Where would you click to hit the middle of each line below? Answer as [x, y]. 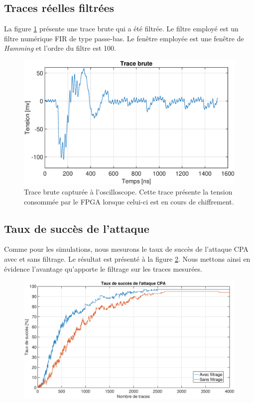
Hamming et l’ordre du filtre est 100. [60, 48]
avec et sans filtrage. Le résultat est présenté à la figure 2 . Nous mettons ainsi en [127, 259]
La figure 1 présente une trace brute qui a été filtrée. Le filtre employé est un [121, 29]
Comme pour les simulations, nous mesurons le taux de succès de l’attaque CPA [126, 249]
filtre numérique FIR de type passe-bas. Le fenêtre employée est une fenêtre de [124, 38]
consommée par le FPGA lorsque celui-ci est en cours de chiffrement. [129, 201]
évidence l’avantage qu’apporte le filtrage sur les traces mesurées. [103, 268]
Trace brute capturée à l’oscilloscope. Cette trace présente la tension [128, 192]
